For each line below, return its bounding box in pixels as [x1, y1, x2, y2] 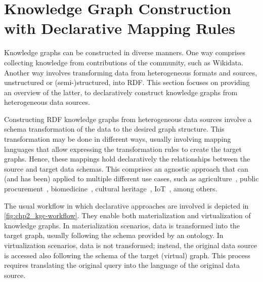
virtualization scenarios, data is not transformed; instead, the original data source [4, 240, 257, 250]
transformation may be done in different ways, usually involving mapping [4, 134, 231, 144]
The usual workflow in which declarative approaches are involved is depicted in [4, 200, 249, 211]
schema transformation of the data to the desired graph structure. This [4, 124, 225, 134]
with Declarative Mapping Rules [4, 18, 235, 38]
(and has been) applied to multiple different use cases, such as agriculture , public [4, 173, 259, 184]
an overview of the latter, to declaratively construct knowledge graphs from [4, 87, 238, 97]
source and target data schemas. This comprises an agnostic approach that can [4, 163, 248, 174]
